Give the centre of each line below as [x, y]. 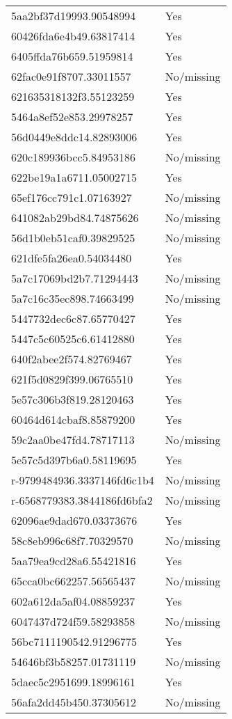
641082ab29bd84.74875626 [75, 218]
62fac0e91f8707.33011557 [71, 76]
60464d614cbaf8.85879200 [73, 419]
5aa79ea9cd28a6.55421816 [74, 561]
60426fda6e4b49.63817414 [73, 36]
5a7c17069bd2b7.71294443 [75, 278]
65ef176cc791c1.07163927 [72, 197]
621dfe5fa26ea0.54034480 [72, 258]
